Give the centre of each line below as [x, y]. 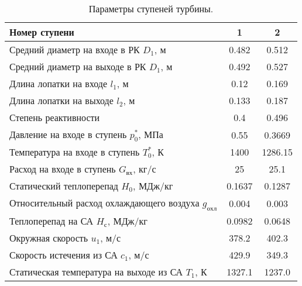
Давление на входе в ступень [68, 134]
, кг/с [145, 169]
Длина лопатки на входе [59, 83]
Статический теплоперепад [64, 186]
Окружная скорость [49, 238]
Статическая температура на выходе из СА [96, 272]
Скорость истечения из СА [64, 255]
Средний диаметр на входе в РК [75, 49]
